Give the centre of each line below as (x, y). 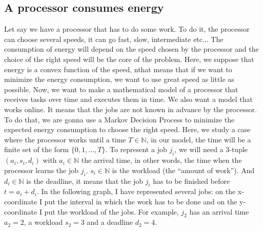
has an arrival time (219, 211)
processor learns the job (42, 170)
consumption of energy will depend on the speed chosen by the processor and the (131, 49)
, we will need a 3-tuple (211, 149)
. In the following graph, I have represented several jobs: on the (136, 191)
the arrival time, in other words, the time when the (161, 160)
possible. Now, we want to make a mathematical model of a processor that (121, 89)
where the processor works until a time (65, 139)
